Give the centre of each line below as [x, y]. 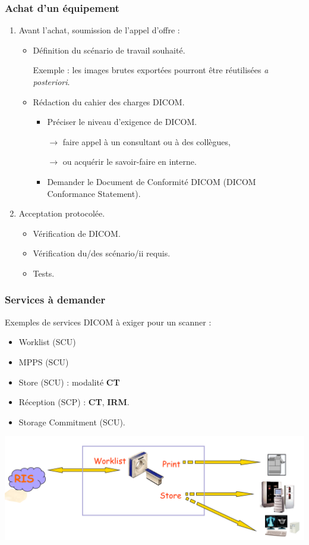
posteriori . [51, 82]
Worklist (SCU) [47, 342]
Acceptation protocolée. [62, 213]
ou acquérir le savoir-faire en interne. [130, 162]
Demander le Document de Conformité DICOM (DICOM [152, 181]
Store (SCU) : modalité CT [69, 382]
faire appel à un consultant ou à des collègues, [146, 141]
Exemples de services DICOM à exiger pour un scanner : [108, 322]
